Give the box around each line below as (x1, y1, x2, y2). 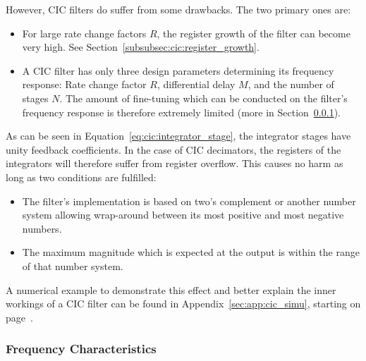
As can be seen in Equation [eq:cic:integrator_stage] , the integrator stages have (6, 128, 351, 143)
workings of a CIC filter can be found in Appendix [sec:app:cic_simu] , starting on (6, 296, 361, 311)
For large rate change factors (22, 25, 147, 40)
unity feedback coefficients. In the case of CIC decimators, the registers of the (6, 142, 341, 157)
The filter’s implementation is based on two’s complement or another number (22, 193, 356, 208)
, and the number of (248, 77, 334, 92)
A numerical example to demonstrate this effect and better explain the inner (6, 282, 336, 297)
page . (6, 310, 33, 324)
